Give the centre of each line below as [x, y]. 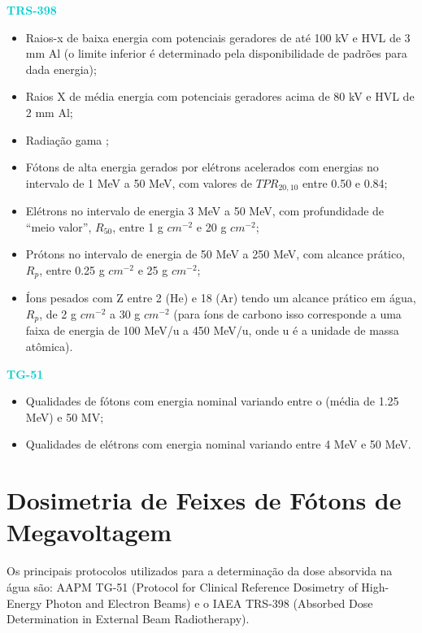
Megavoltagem [89, 532]
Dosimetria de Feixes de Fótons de [204, 500]
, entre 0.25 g [72, 269]
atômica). [49, 347]
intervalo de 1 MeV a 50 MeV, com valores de [139, 182]
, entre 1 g [138, 226]
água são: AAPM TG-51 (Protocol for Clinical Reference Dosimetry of [182, 586]
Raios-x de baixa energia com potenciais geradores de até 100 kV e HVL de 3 [218, 37]
